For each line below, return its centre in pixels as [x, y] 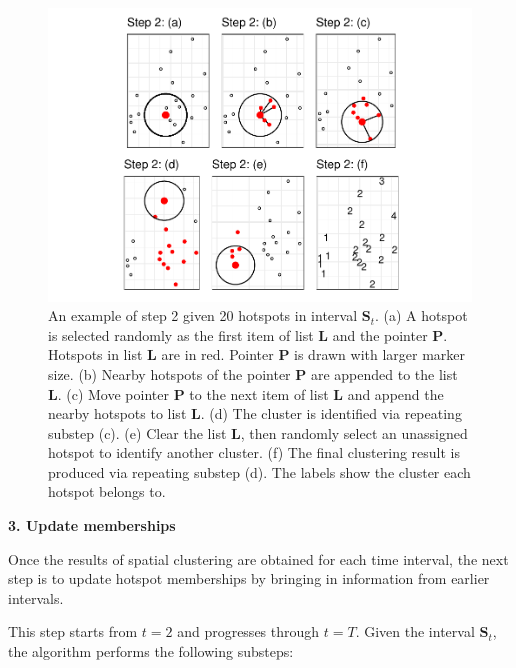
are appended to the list [384, 373]
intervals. [36, 597]
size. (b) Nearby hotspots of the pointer [169, 373]
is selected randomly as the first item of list [181, 334]
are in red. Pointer [217, 354]
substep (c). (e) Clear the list [137, 432]
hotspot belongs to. [107, 491]
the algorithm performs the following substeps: [151, 651]
